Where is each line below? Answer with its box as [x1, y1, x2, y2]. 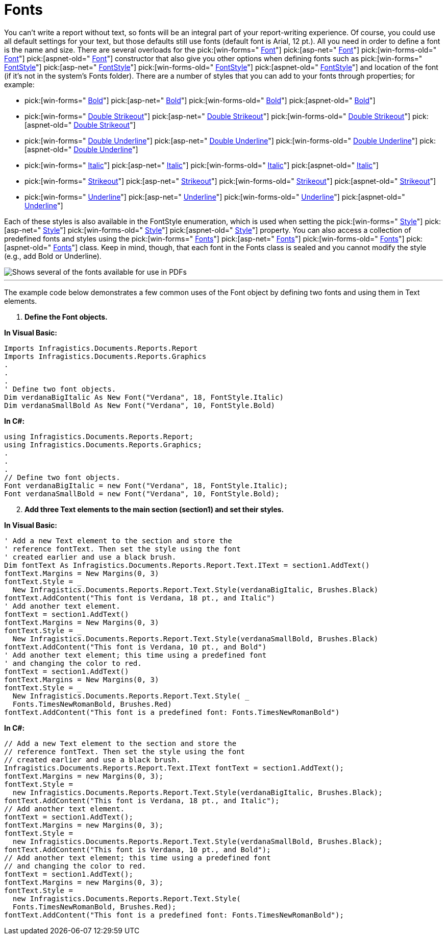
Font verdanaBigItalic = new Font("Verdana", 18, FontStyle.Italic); [4, 481, 288, 490]
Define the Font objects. [24, 312, 108, 321]
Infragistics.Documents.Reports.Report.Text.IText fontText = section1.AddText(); [4, 763, 344, 772]
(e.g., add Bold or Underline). [4, 251, 102, 260]
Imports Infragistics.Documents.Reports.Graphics [4, 352, 207, 360]
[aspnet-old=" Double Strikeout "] [24, 120, 136, 129]
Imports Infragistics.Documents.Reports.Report [4, 344, 198, 352]
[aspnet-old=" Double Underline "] [24, 145, 138, 154]
